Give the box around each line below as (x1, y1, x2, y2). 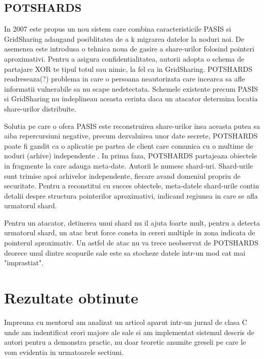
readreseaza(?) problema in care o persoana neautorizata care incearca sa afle (4, 73, 245, 84)
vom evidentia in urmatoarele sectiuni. (4, 346, 124, 357)
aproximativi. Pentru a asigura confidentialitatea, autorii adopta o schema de (4, 53, 245, 64)
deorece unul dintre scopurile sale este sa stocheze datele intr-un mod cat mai (4, 247, 246, 258)
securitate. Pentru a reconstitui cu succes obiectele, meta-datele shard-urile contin (4, 180, 259, 191)
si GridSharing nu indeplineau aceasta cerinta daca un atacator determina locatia (4, 93, 258, 104)
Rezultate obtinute (4, 287, 138, 308)
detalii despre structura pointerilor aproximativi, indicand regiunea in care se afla (4, 190, 258, 201)
